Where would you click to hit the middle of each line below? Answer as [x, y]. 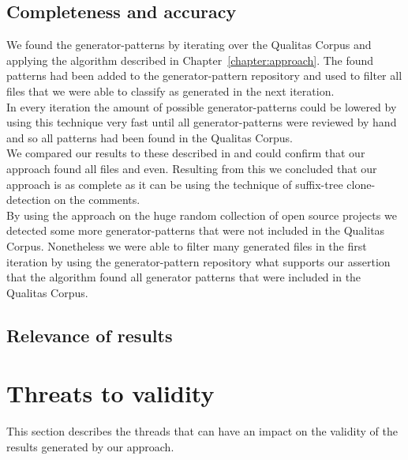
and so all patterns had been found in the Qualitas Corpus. [150, 137]
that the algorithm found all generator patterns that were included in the [184, 277]
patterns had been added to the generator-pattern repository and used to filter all [204, 75]
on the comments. [97, 200]
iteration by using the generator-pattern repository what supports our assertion [198, 261]
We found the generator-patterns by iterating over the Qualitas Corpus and [189, 45]
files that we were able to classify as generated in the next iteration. [170, 90]
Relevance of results [90, 335]
